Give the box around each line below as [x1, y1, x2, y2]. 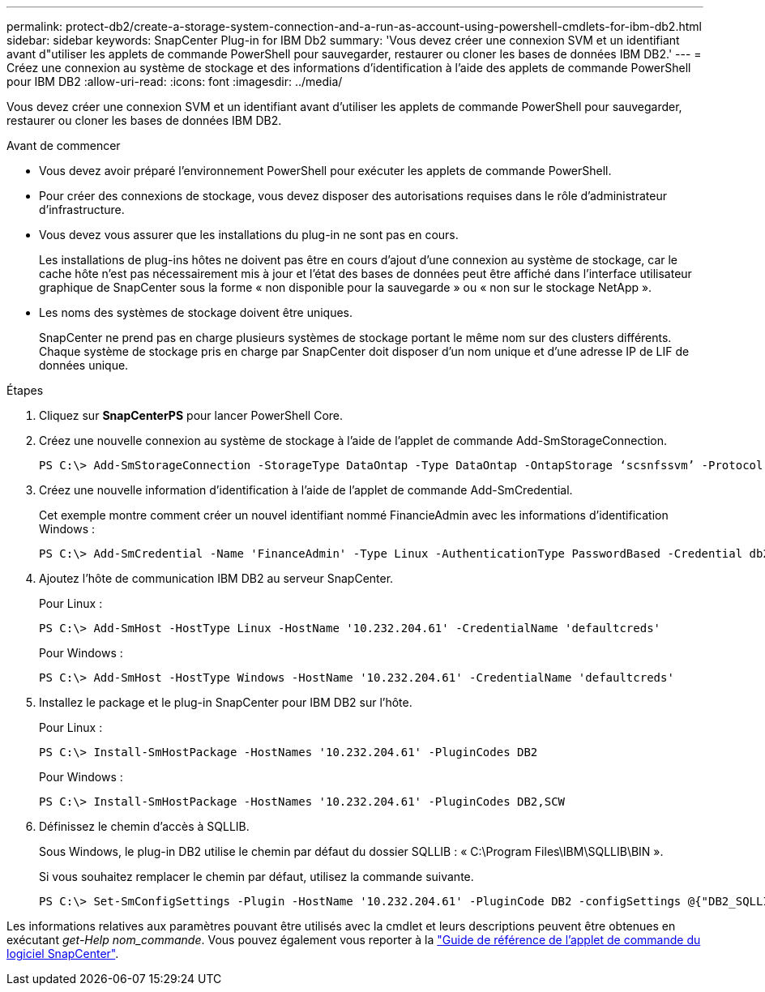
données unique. [39, 358, 129, 372]
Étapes [6, 383, 44, 397]
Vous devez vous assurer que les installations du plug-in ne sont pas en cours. [39, 228, 459, 242]
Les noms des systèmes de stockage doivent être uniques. [39, 306, 353, 319]
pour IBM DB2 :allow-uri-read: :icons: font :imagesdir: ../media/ [6, 75, 343, 88]
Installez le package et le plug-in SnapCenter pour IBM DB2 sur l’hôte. [39, 695, 412, 709]
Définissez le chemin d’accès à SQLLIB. [39, 819, 250, 833]
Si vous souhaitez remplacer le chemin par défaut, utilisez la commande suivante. [39, 870, 474, 883]
